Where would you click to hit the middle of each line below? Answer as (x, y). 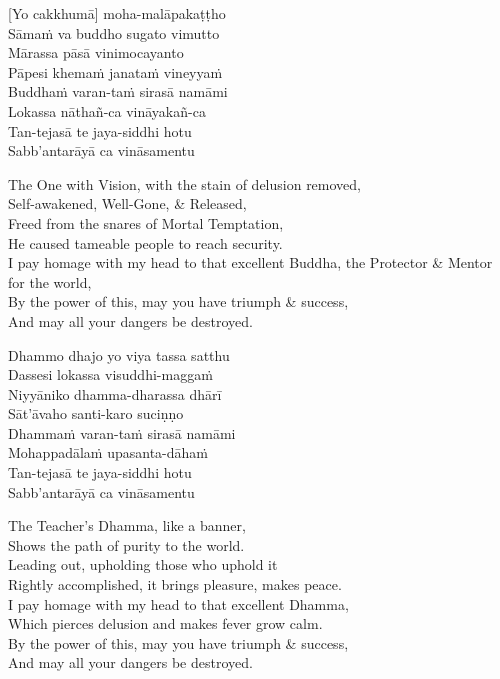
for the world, (50, 281)
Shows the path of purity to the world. (126, 544)
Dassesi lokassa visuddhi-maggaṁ (110, 374)
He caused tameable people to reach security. (145, 242)
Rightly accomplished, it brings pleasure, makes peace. (175, 584)
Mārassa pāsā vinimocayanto (96, 52)
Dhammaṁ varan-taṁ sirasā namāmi (122, 432)
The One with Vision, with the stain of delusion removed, (184, 183)
